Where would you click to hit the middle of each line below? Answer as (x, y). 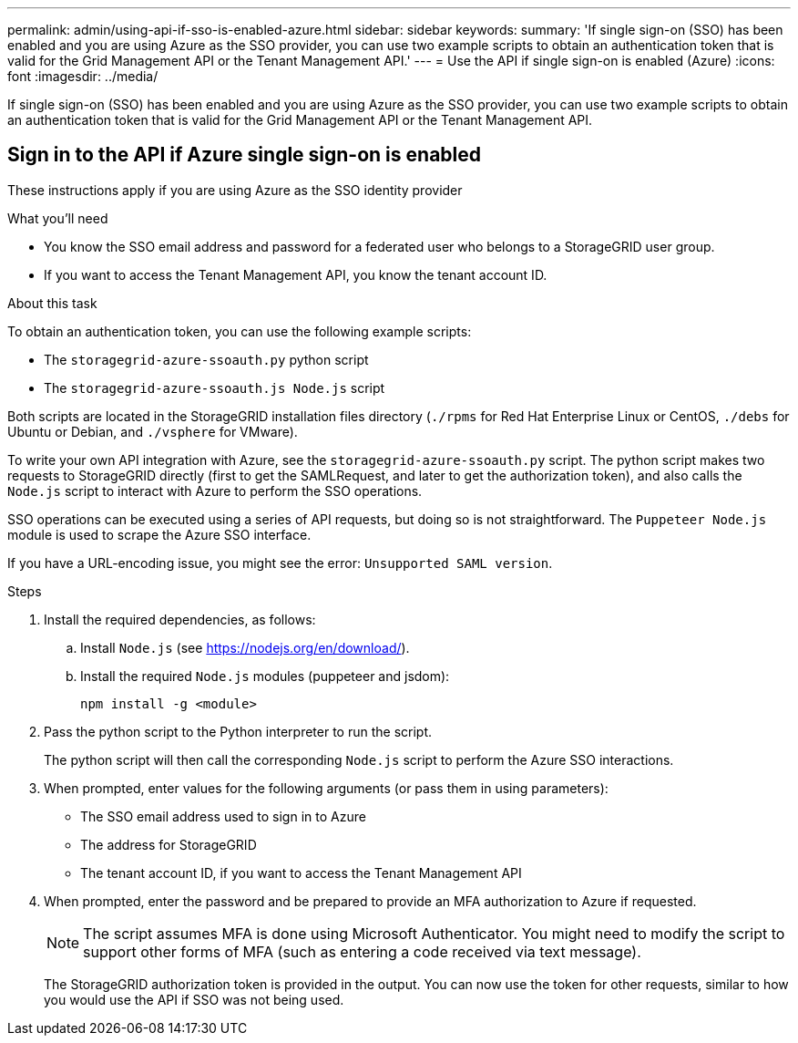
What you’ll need (58, 218)
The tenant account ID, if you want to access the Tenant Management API (301, 873)
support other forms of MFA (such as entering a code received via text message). (362, 951)
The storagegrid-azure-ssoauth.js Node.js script (215, 387)
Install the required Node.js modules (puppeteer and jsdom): (265, 676)
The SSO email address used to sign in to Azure (223, 816)
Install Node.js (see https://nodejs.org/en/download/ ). (245, 647)
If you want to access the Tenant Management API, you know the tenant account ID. (296, 274)
